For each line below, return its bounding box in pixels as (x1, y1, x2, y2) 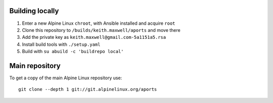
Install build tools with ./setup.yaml (22, 41, 101, 47)
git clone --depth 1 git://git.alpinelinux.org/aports (18, 86, 157, 92)
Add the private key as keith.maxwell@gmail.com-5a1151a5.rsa (22, 34, 166, 40)
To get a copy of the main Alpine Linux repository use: (9, 75, 122, 81)
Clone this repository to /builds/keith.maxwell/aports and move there (22, 27, 180, 33)
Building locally (9, 7, 59, 15)
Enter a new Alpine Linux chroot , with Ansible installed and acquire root (22, 20, 175, 26)
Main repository (9, 61, 61, 70)
